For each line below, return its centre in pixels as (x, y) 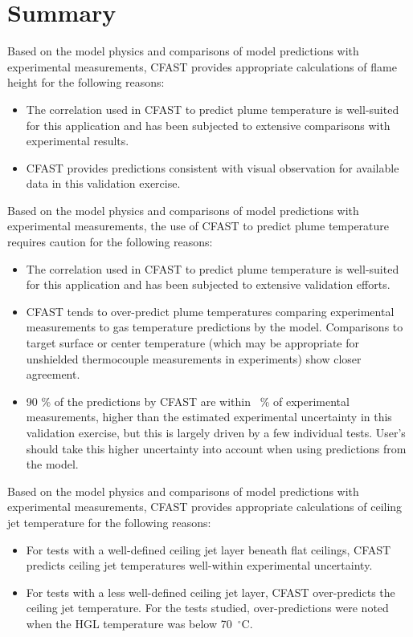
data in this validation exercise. (103, 183)
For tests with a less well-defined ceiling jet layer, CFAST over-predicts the (211, 592)
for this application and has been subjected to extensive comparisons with (208, 125)
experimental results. (78, 141)
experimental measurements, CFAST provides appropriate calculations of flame (202, 66)
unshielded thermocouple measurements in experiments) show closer (194, 358)
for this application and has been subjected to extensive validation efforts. (208, 284)
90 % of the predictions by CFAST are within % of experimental (188, 401)
